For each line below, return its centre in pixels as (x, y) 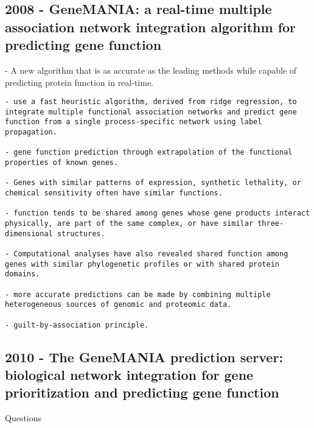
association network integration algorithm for (151, 26)
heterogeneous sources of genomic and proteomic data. (118, 305)
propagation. (31, 132)
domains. (23, 274)
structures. (81, 233)
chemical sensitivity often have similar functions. (114, 193)
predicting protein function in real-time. (79, 82)
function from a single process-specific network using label (134, 122)
